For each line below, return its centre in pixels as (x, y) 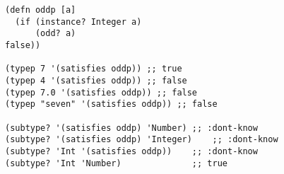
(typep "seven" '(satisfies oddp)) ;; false (111, 104)
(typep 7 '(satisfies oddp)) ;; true (94, 69)
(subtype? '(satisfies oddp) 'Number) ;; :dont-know (131, 128)
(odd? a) (55, 34)
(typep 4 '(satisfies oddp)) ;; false (96, 80)
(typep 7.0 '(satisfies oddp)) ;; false (101, 92)
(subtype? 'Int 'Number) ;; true (116, 163)
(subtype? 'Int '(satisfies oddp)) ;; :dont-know (131, 151)
